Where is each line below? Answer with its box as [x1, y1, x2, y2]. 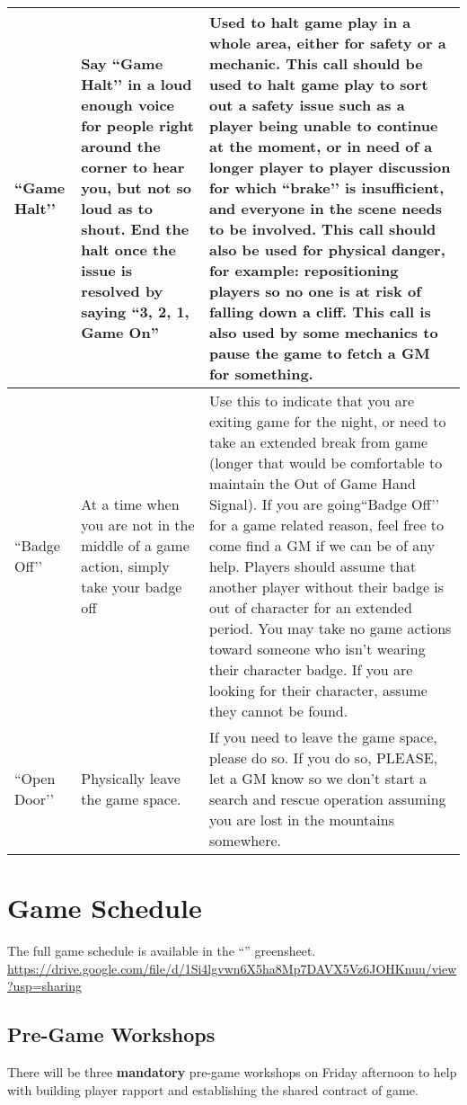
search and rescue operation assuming [208, 789, 446, 809]
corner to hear [81, 156, 185, 177]
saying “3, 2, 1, [81, 301, 189, 322]
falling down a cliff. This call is [208, 301, 431, 322]
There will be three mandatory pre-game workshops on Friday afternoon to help [7, 1063, 457, 1082]
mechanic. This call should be [208, 53, 423, 74]
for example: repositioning [208, 260, 399, 281]
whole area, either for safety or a [208, 32, 446, 53]
